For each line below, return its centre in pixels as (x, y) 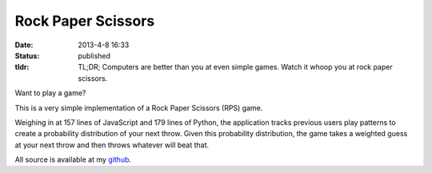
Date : (24, 45)
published (94, 55)
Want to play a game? (50, 93)
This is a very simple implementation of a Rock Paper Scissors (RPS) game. (139, 107)
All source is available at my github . (73, 159)
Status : (27, 55)
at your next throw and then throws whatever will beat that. (112, 145)
